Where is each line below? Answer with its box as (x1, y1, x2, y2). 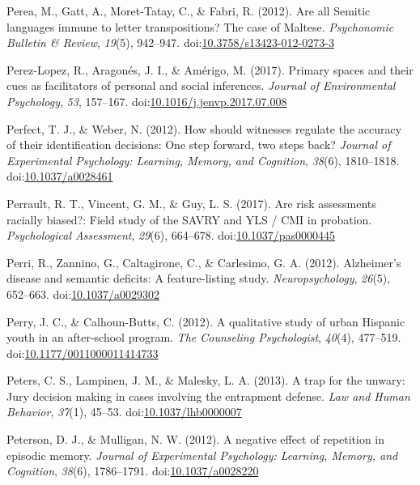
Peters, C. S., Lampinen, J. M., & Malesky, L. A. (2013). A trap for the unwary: (6, 372, 405, 389)
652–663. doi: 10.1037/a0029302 (6, 285, 160, 302)
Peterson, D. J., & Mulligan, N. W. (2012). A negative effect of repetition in (6, 431, 385, 448)
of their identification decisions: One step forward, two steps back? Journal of (6, 136, 391, 153)
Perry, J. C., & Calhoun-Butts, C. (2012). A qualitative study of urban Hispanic (6, 313, 405, 330)
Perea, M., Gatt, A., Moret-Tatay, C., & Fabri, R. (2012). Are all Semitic (6, 2, 371, 19)
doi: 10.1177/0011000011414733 (6, 344, 159, 361)
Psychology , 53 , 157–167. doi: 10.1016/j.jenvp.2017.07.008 (6, 92, 287, 109)
